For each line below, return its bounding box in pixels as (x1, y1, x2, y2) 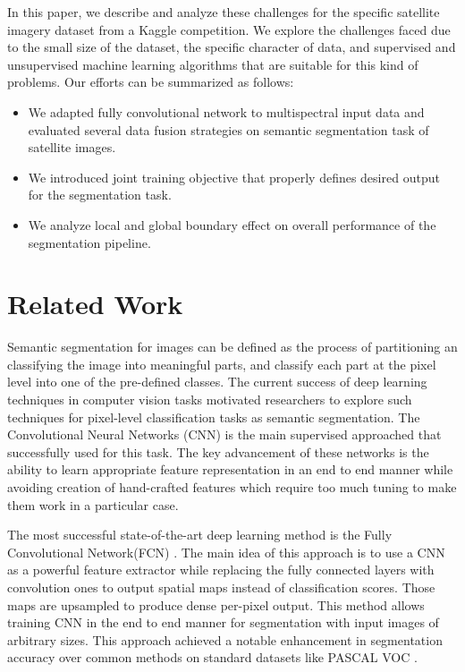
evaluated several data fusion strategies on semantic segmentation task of (28, 120, 429, 139)
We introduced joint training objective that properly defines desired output (28, 167, 440, 186)
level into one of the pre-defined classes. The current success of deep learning (7, 372, 427, 391)
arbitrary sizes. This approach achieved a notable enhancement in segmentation (7, 630, 443, 649)
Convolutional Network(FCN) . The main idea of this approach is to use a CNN (7, 542, 445, 561)
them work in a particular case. (7, 495, 179, 514)
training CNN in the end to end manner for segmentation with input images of (7, 613, 439, 632)
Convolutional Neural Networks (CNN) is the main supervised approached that (7, 425, 442, 444)
